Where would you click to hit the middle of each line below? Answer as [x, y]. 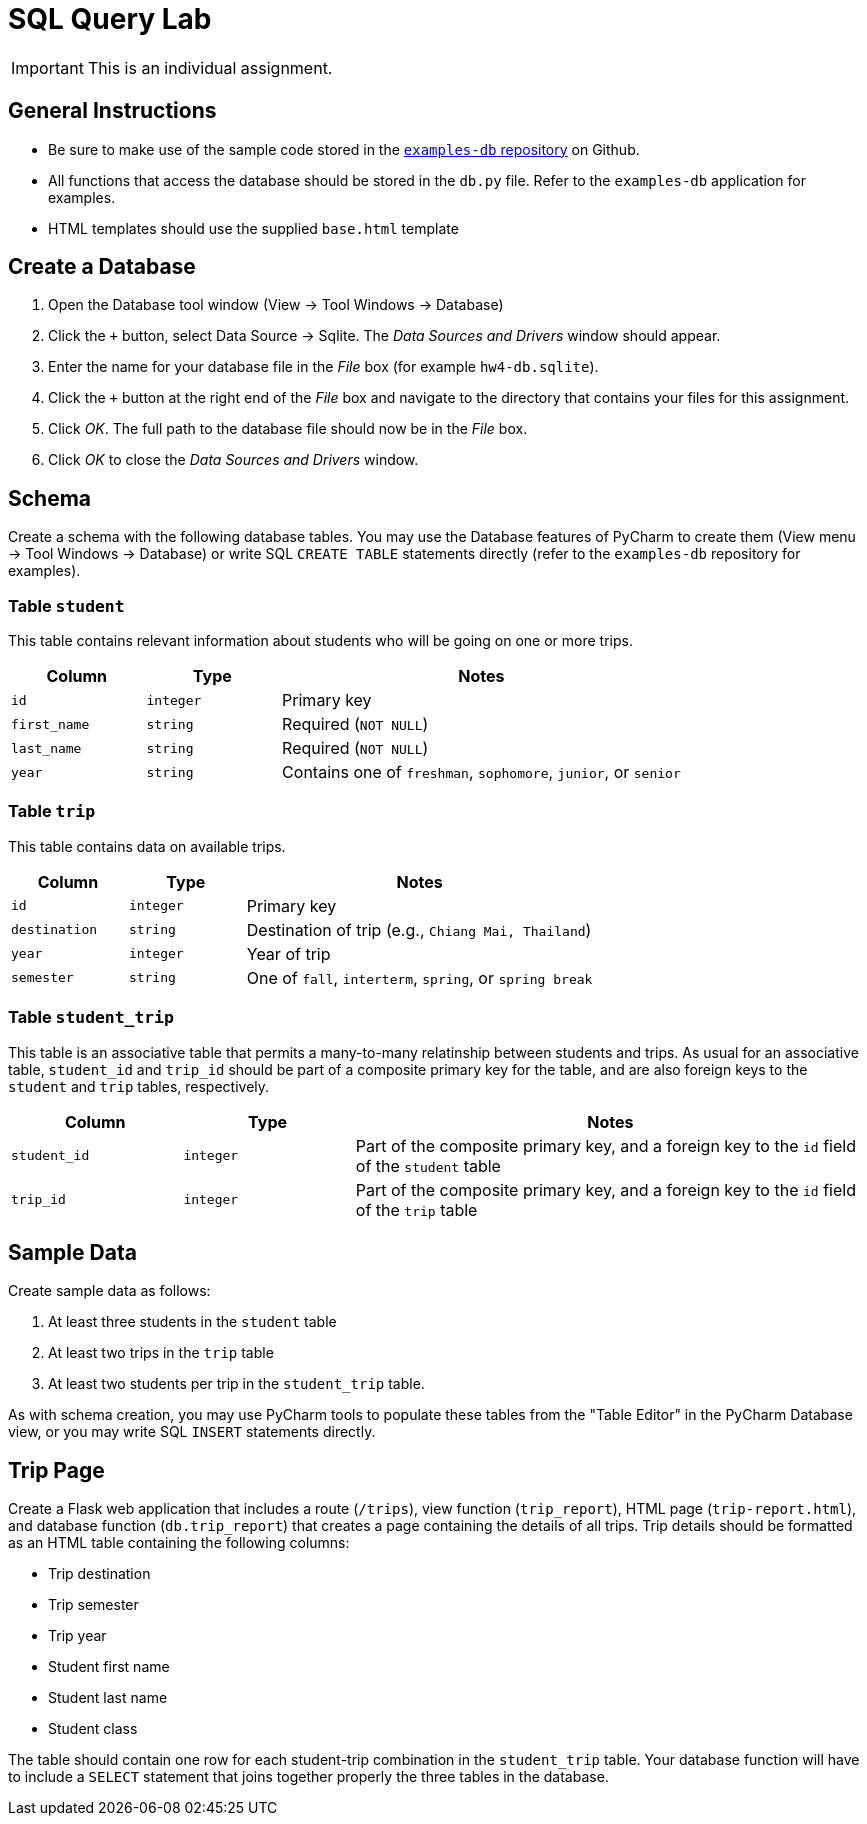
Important [47, 67]
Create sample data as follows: [109, 1291]
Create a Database [102, 267]
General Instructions [112, 111]
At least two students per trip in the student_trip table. [236, 1384]
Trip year [77, 1636]
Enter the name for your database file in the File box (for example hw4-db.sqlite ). [323, 367]
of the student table [428, 1165]
